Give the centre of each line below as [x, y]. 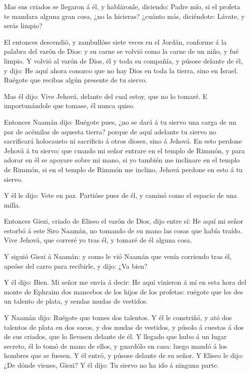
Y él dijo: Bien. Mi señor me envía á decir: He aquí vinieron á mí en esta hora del [125, 282]
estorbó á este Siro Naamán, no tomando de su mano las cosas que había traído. [123, 230]
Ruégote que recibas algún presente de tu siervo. [76, 80]
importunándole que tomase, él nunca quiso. [70, 105]
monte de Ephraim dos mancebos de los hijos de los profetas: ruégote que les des [124, 291]
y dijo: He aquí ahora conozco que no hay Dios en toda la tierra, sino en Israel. [121, 70]
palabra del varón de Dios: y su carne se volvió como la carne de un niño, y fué [121, 51]
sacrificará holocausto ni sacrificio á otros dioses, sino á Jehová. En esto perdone [123, 141]
